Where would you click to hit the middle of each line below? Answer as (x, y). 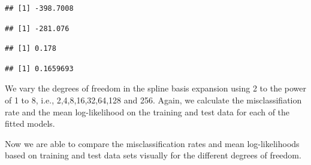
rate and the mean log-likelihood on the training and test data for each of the (147, 111)
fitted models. (30, 123)
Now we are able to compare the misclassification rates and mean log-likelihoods (152, 143)
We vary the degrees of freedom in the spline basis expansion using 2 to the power (156, 88)
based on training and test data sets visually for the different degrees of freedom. (153, 155)
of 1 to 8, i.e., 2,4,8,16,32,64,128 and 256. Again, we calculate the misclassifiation (153, 100)
